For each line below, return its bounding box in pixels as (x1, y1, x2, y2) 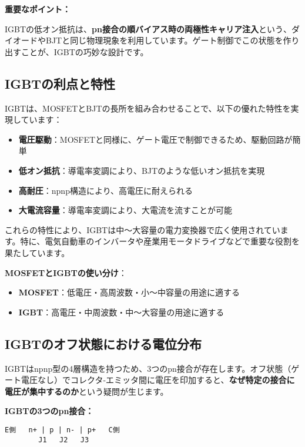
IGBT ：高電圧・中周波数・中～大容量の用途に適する (18, 305, 224, 318)
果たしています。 (5, 246, 70, 258)
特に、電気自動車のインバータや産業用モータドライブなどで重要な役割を (20, 235, 300, 247)
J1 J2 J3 (38, 435, 89, 444)
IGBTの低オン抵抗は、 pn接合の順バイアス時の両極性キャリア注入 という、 (5, 22, 291, 35)
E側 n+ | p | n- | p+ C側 (5, 425, 120, 434)
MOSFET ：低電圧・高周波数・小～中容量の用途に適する (18, 286, 240, 298)
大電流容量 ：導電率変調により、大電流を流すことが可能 (18, 204, 232, 216)
